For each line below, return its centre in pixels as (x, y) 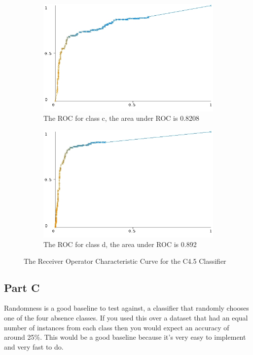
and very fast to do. (34, 346)
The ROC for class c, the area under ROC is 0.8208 (122, 118)
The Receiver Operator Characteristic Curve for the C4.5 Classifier (125, 261)
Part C (22, 287)
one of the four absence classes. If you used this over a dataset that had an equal (126, 318)
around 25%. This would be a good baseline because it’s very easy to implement (125, 337)
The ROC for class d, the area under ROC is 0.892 (120, 244)
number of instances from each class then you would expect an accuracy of (117, 327)
